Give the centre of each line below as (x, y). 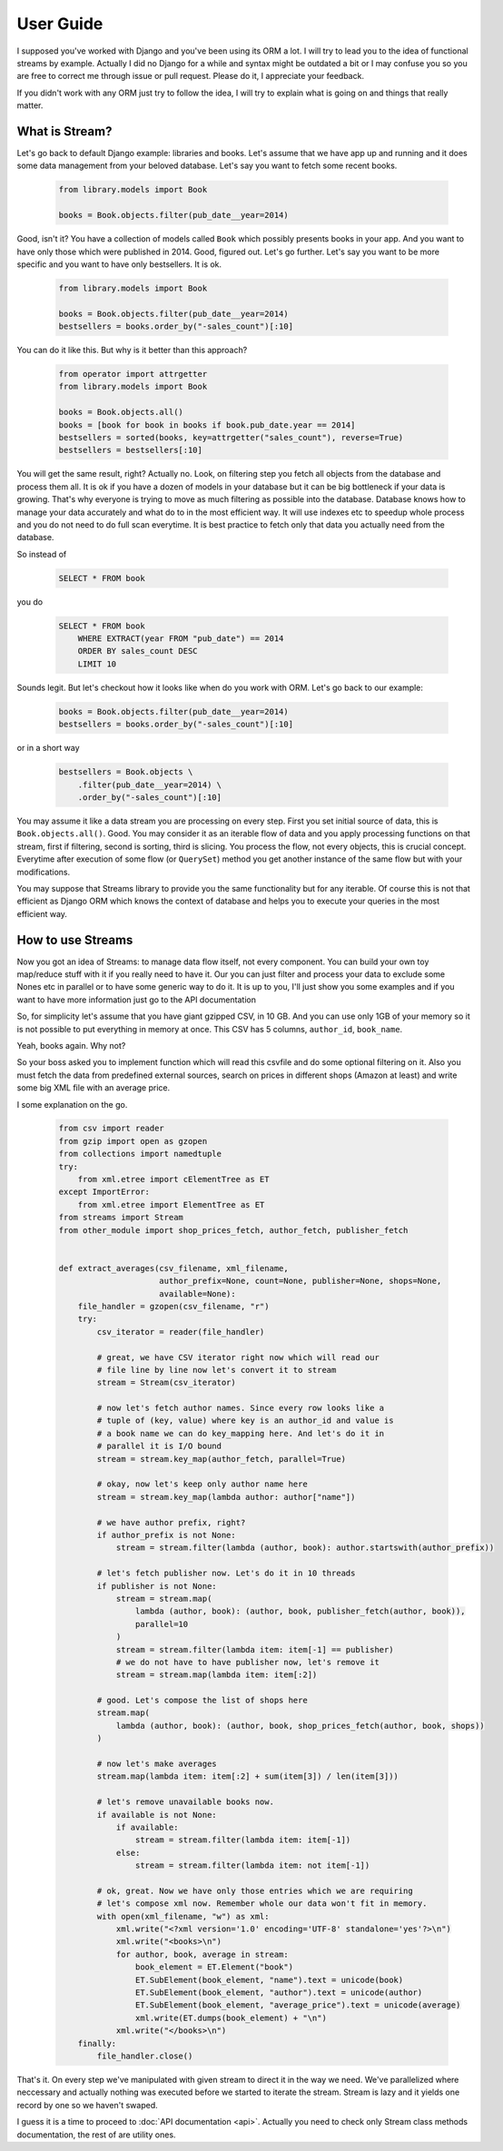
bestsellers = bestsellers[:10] (131, 450)
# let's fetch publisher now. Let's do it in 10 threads (226, 1574)
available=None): (197, 1293)
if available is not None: (157, 1815)
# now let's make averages (157, 1764)
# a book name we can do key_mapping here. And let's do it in (241, 1433)
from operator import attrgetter (133, 374)
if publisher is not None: (157, 1586)
